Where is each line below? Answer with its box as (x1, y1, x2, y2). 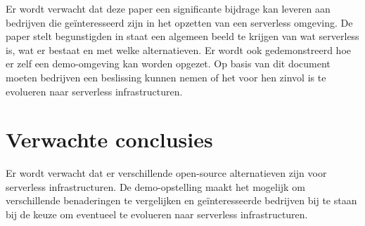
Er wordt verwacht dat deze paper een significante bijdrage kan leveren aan (6, 1, 331, 15)
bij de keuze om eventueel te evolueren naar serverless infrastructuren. (6, 207, 308, 222)
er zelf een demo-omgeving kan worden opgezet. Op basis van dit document (6, 56, 331, 71)
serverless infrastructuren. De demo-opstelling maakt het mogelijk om (6, 179, 305, 194)
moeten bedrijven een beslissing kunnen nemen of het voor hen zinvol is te (6, 69, 326, 84)
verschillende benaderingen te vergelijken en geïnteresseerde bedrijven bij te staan (6, 193, 357, 208)
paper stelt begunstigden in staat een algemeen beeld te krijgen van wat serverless (6, 29, 359, 44)
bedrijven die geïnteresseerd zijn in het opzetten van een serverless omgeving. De (6, 15, 353, 29)
